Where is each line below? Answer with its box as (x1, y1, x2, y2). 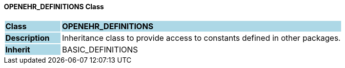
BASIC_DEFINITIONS (62, 44, 138, 54)
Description (5, 33, 50, 43)
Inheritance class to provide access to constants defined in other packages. (62, 33, 341, 43)
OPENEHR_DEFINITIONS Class (4, 2, 104, 11)
